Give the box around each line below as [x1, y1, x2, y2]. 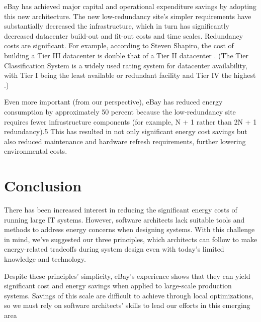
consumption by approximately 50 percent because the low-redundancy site [4, 106, 236, 117]
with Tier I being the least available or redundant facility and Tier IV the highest [4, 70, 256, 80]
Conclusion [4, 175, 82, 196]
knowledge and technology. [4, 254, 86, 264]
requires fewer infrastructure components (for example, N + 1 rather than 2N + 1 [4, 116, 257, 127]
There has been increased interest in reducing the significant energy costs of [4, 204, 237, 215]
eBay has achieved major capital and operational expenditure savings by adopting [4, 1, 256, 11]
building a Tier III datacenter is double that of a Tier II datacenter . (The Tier [4, 50, 248, 60]
